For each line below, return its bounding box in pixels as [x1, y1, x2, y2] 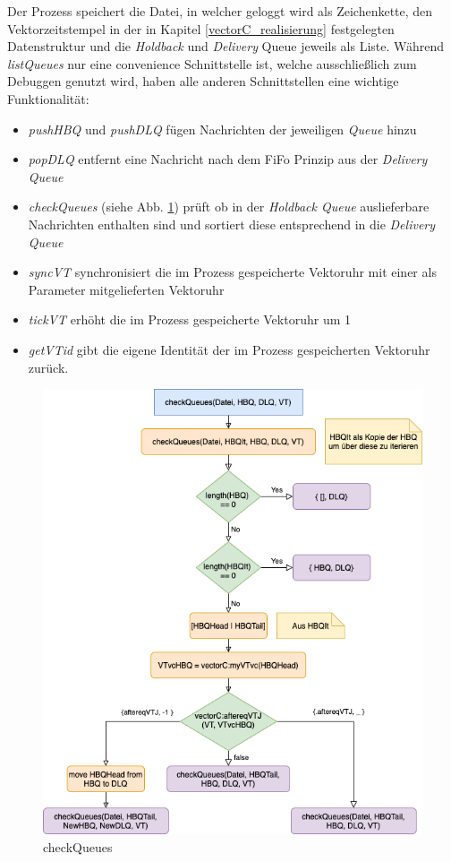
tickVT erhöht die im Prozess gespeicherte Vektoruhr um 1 [28, 310, 351, 329]
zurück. [28, 358, 69, 376]
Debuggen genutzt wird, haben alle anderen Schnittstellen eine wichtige [7, 72, 399, 91]
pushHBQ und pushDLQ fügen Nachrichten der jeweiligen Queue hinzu [28, 119, 417, 138]
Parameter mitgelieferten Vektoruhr [28, 280, 225, 298]
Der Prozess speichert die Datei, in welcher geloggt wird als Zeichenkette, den [7, 2, 433, 20]
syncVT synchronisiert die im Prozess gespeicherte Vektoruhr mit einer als [28, 263, 437, 281]
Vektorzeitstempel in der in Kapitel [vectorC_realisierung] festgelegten [7, 19, 395, 38]
